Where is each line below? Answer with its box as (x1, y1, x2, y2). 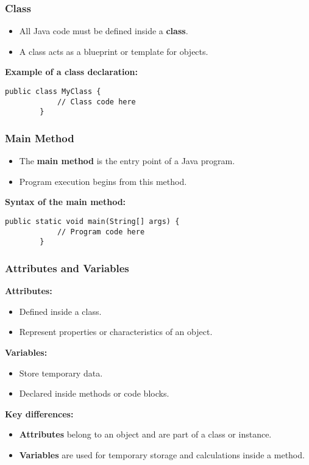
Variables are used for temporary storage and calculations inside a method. (19, 448, 305, 461)
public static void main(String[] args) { (5, 217, 180, 226)
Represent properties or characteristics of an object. (19, 325, 213, 338)
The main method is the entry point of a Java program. (19, 154, 235, 167)
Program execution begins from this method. (19, 175, 187, 187)
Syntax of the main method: (5, 195, 126, 208)
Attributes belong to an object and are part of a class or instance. (19, 428, 272, 441)
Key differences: (5, 407, 74, 420)
